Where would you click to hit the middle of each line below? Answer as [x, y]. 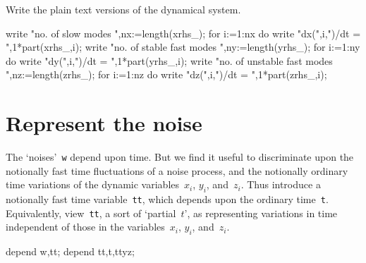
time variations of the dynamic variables [93, 184]
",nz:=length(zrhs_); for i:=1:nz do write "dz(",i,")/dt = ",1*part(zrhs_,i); [166, 74]
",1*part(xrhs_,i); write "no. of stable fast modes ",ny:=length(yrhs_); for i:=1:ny [183, 47]
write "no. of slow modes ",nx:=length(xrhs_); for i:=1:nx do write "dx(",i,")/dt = [183, 33]
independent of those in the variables [85, 227]
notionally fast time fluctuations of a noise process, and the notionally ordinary [177, 170]
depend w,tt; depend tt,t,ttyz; [70, 251]
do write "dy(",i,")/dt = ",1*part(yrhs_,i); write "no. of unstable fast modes [169, 60]
